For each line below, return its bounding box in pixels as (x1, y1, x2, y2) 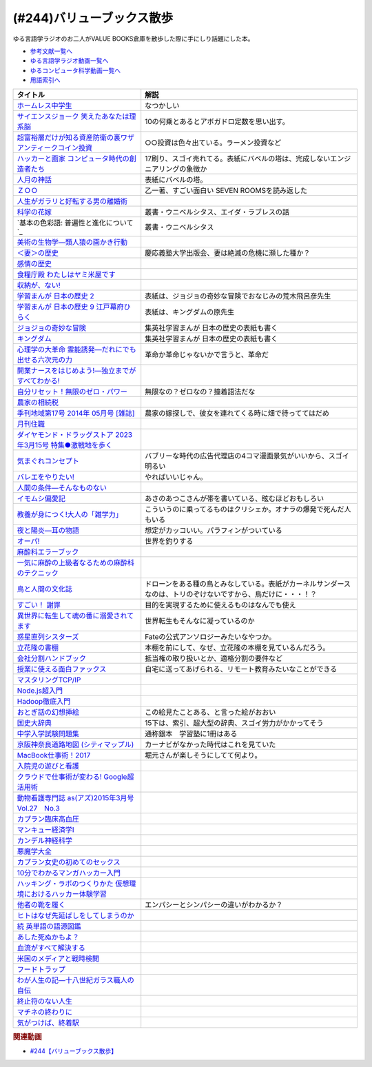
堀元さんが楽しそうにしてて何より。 (145, 750, 262, 760)
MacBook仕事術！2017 (17, 750, 91, 760)
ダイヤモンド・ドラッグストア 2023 (17, 429, 133, 439)
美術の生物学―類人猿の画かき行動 (17, 237, 127, 247)
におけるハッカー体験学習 (23, 889, 107, 899)
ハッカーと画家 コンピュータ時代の (17, 154, 130, 163)
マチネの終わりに (17, 1007, 72, 1017)
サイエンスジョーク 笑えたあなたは (17, 111, 130, 121)
